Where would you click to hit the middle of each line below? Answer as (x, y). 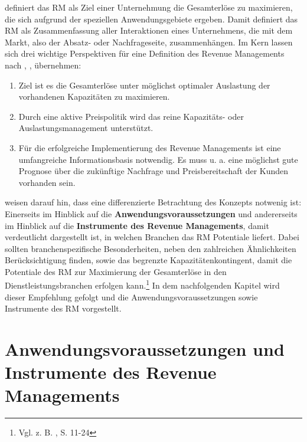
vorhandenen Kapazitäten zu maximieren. (94, 96)
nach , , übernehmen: (43, 65)
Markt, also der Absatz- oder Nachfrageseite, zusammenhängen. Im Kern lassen (149, 42)
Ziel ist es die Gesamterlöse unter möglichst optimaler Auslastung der (144, 85)
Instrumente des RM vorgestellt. (63, 308)
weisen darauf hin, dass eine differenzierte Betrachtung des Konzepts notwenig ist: (153, 202)
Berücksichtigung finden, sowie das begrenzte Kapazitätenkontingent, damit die (148, 260)
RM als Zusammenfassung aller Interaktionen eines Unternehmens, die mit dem (149, 30)
